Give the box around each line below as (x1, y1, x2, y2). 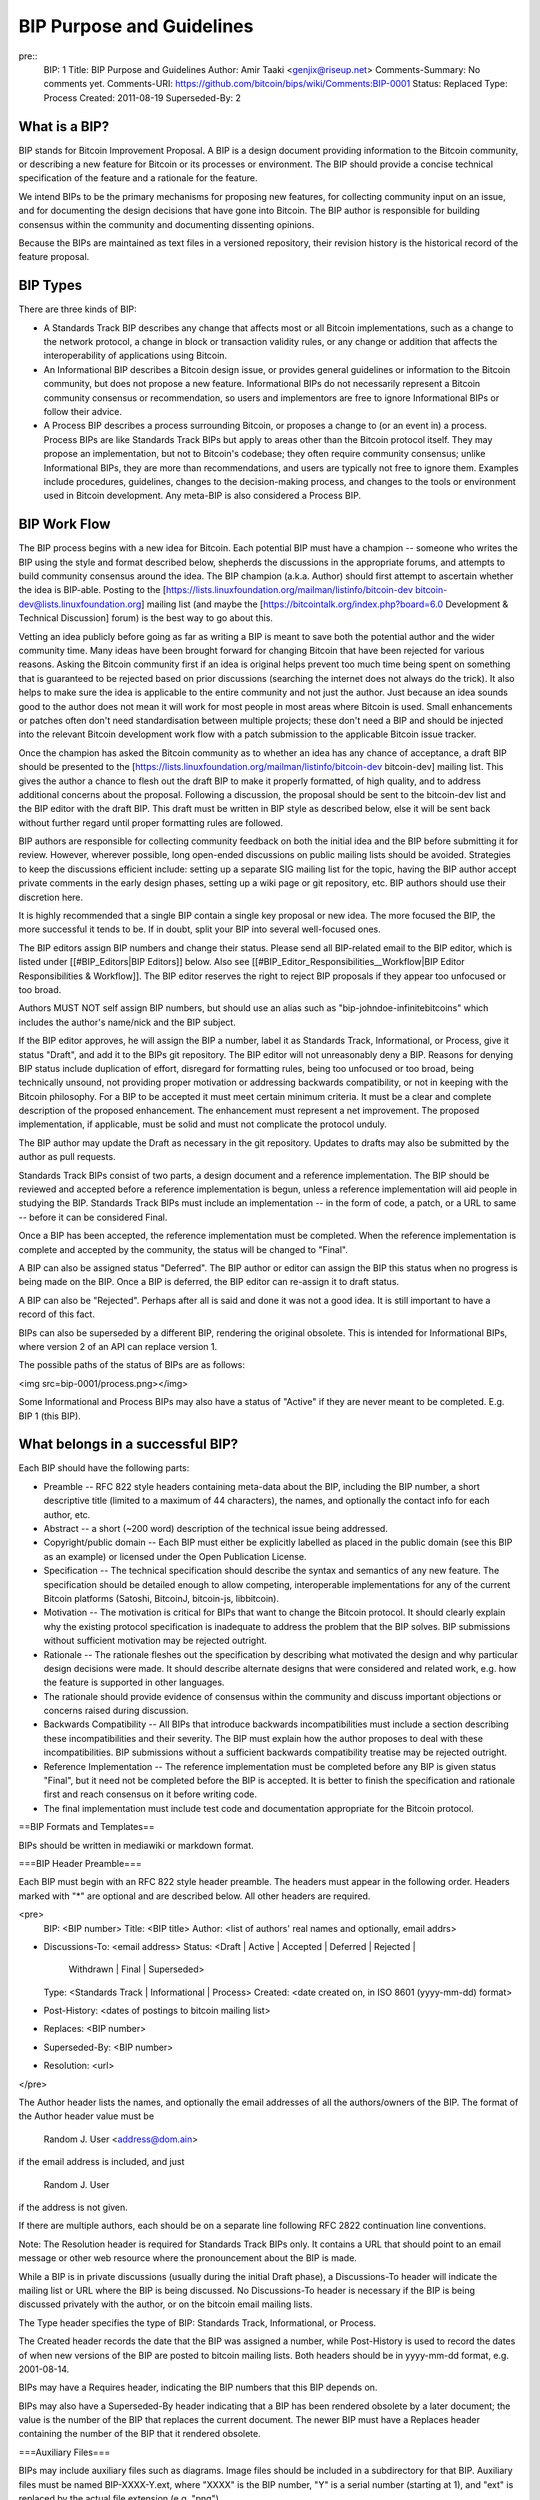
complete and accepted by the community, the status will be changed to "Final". (18, 1243, 349, 1255)
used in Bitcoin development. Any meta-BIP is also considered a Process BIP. (43, 490, 362, 502)
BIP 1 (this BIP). (18, 1410, 82, 1422)
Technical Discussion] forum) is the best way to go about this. (18, 612, 274, 624)
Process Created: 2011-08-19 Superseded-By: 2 (43, 91, 242, 104)
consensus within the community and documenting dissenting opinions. (18, 218, 315, 230)
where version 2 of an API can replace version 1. (18, 1340, 218, 1352)
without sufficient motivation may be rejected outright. (43, 1635, 267, 1647)
